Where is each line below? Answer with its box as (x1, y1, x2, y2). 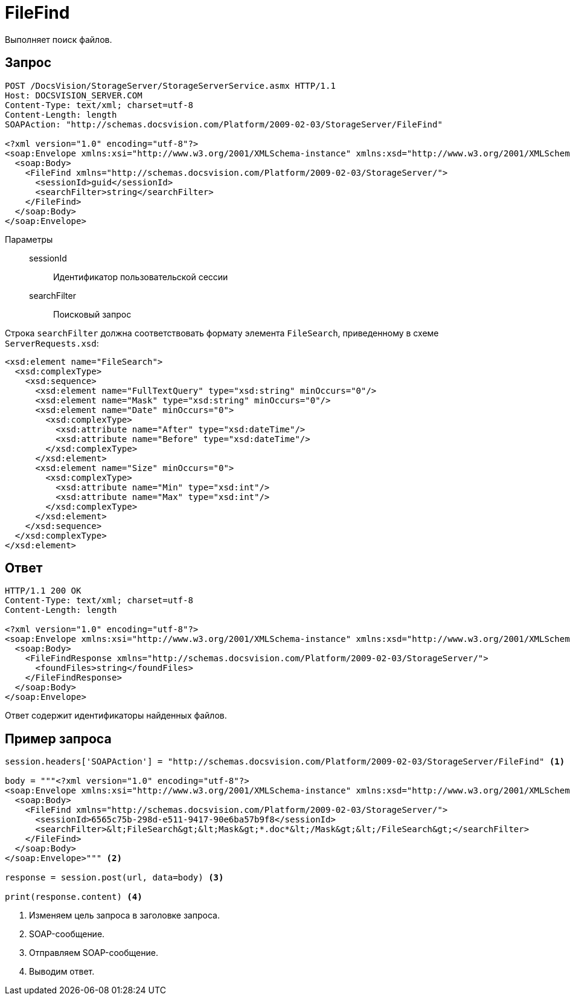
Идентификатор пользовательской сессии (53, 271, 228, 282)
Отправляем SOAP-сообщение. (29, 947, 158, 958)
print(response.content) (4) (5, 892, 142, 902)
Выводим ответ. (29, 966, 95, 977)
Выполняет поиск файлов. (5, 34, 112, 45)
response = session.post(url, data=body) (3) (5, 873, 224, 883)
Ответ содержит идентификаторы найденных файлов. (5, 710, 227, 721)
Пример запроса (5, 731, 112, 746)
